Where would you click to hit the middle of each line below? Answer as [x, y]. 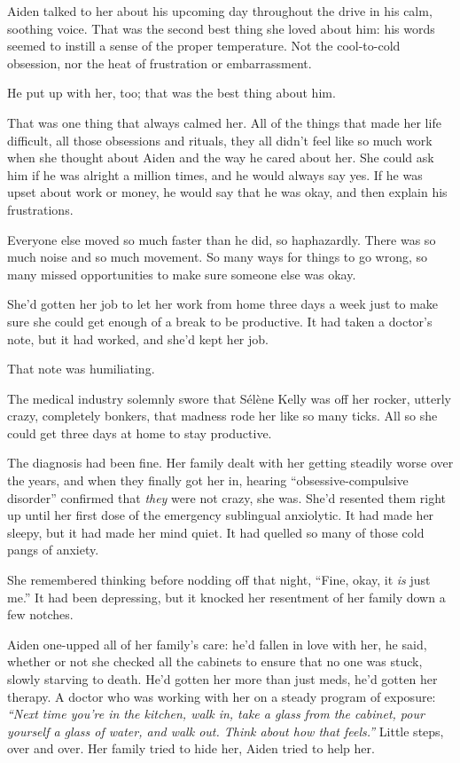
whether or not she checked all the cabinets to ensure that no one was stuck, [215, 661]
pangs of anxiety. [53, 550]
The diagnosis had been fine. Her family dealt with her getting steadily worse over [230, 463]
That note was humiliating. [81, 369]
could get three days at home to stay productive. [140, 433]
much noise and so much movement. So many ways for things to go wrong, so [218, 257]
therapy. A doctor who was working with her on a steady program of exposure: [222, 696]
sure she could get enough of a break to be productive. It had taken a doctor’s [220, 321]
